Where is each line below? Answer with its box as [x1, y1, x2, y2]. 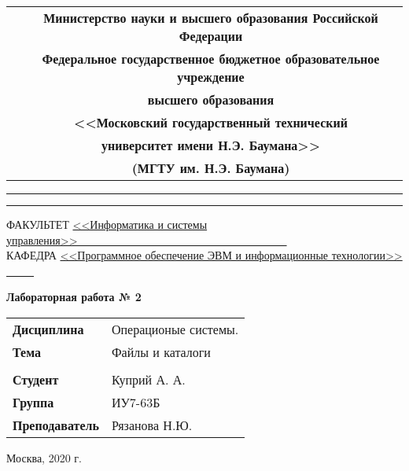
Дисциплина [13, 319, 84, 338]
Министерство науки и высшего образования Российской [43, 9, 378, 27]
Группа [13, 392, 54, 411]
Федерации [179, 27, 243, 45]
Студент [13, 370, 59, 388]
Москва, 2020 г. [6, 449, 82, 465]
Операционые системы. [111, 319, 239, 338]
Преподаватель [13, 415, 99, 434]
